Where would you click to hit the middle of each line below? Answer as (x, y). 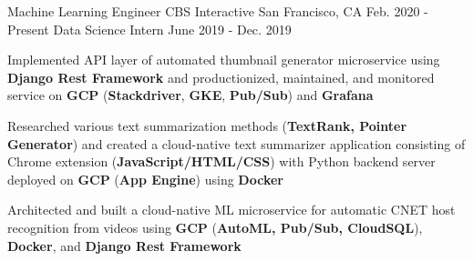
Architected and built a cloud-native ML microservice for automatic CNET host (231, 210)
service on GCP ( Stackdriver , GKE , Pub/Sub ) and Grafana (190, 95)
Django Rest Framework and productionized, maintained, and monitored (221, 77)
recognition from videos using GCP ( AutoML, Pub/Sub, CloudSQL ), (215, 227)
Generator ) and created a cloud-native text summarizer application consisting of (236, 143)
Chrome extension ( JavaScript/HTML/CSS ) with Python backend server (221, 161)
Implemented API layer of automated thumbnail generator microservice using (224, 60)
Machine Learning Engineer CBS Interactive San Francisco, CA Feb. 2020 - (218, 11)
